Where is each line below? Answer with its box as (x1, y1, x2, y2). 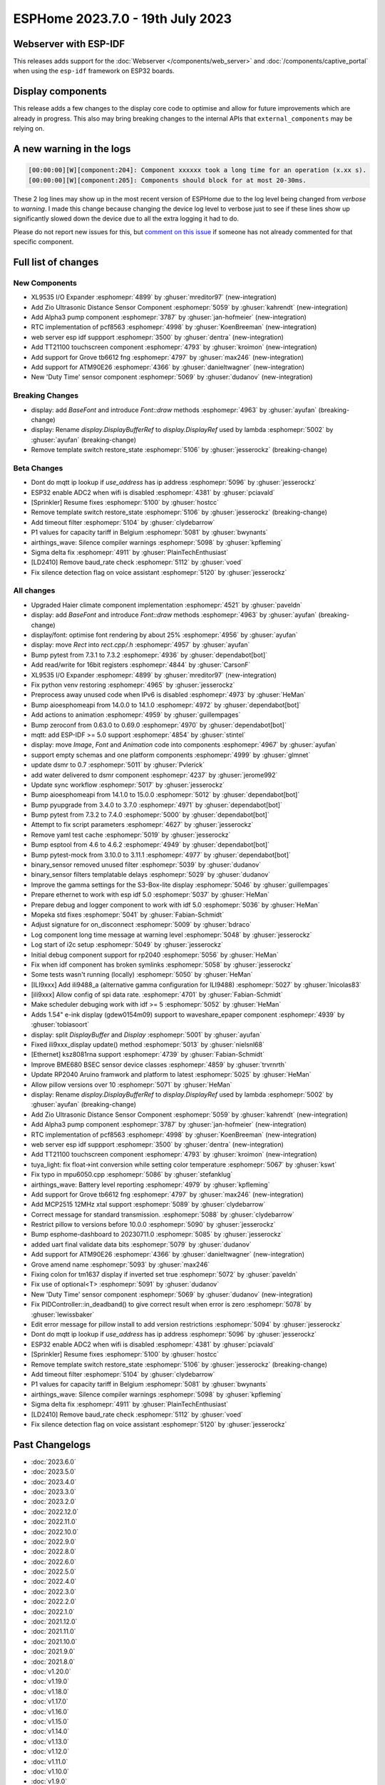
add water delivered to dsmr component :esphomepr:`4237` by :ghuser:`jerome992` (31, 770, 278, 779)
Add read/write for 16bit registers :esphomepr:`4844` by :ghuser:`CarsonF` (31, 660, 251, 669)
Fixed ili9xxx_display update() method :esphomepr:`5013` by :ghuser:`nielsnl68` (31, 1040, 265, 1049)
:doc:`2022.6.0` (31, 1557, 76, 1566)
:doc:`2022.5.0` (31, 1567, 76, 1576)
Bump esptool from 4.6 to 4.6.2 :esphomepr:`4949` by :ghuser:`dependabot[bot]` (31, 840, 270, 849)
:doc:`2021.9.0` (31, 1647, 76, 1656)
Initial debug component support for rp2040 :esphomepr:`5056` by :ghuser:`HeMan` (31, 950, 279, 959)
